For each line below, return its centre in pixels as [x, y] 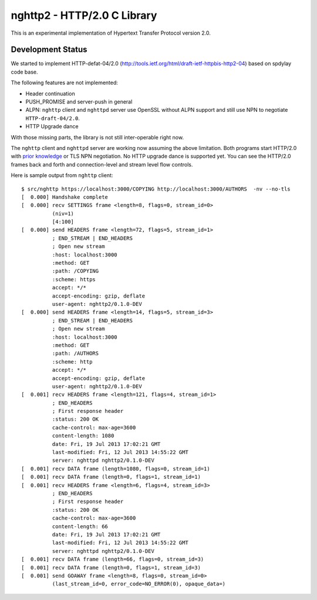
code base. [24, 72]
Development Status [49, 50]
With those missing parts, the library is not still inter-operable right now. [97, 137]
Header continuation [50, 94]
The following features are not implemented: [65, 83]
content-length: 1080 [83, 436]
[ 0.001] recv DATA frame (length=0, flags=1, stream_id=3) [111, 567]
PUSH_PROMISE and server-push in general [79, 102]
